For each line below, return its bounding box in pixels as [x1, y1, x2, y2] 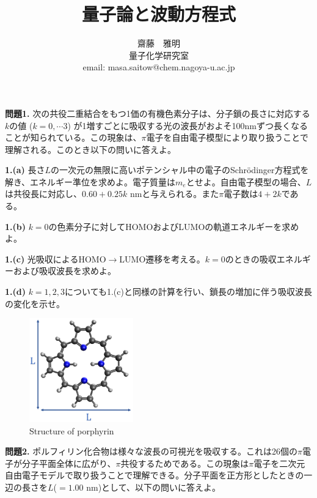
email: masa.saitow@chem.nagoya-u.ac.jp [82, 61, 235, 73]
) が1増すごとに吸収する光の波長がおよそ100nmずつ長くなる [67, 119, 308, 132]
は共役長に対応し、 [5, 187, 82, 200]
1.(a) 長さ [5, 163, 45, 176]
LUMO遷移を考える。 [119, 252, 205, 265]
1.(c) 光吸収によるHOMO [5, 252, 106, 265]
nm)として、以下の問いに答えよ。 [86, 480, 220, 493]
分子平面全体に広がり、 [21, 456, 116, 469]
